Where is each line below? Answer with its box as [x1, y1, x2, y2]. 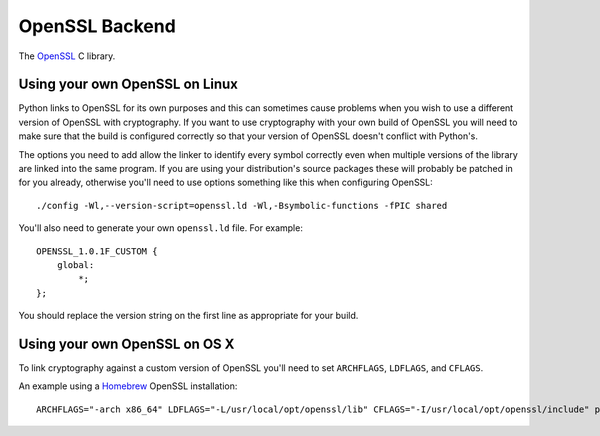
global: [56, 259, 95, 270]
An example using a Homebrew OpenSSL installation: [18, 380, 238, 392]
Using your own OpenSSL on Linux [18, 76, 239, 93]
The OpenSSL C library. [18, 50, 116, 62]
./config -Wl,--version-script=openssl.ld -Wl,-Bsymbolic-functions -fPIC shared [36, 200, 448, 211]
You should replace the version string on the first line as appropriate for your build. [18, 310, 359, 322]
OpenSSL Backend [18, 15, 177, 37]
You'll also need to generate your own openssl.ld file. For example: [18, 222, 304, 234]
